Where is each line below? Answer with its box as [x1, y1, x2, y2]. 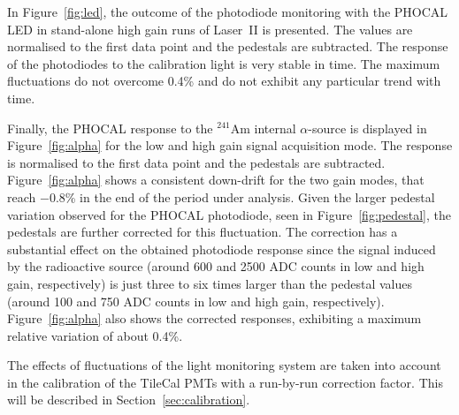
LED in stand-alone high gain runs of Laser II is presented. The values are [7, 19, 413, 38]
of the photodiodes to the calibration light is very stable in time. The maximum [7, 54, 440, 72]
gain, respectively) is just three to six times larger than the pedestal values [7, 274, 412, 292]
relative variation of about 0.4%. [7, 326, 183, 344]
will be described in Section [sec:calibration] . [7, 390, 250, 409]
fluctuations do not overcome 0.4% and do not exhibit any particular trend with [7, 72, 441, 90]
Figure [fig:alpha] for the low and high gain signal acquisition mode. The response [7, 136, 453, 155]
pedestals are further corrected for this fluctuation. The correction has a [7, 223, 398, 241]
